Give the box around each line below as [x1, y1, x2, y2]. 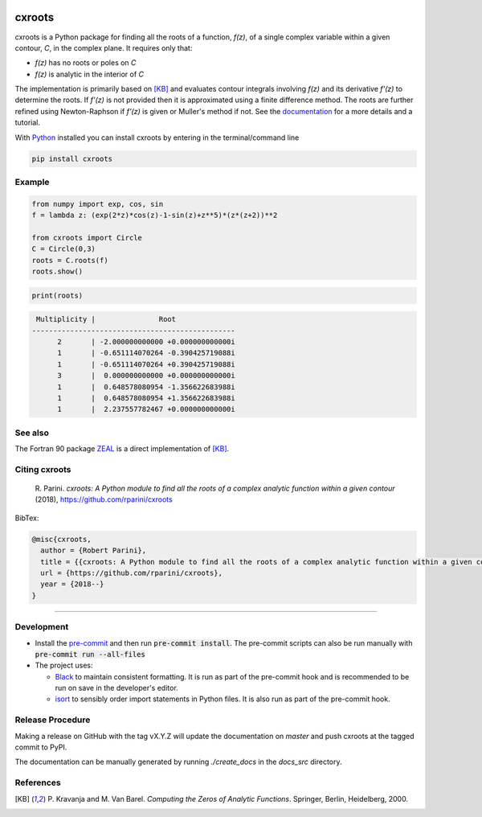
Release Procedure [14, 714, 91, 725]
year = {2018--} [40, 580, 104, 589]
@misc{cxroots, [31, 535, 92, 544]
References [14, 777, 61, 788]
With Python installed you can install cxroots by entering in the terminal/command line [14, 133, 300, 142]
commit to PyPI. [14, 742, 67, 752]
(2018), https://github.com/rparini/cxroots [35, 495, 173, 504]
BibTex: [14, 513, 39, 523]
